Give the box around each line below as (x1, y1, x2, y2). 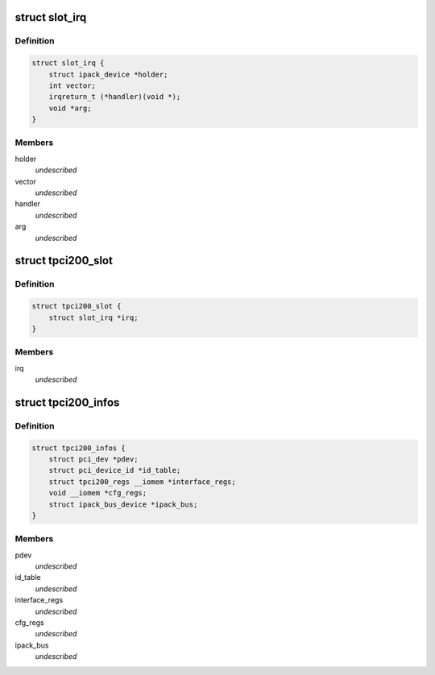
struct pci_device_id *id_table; (48, 466, 181, 475)
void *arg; (48, 103, 92, 113)
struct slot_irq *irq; (48, 313, 139, 322)
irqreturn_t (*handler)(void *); (48, 93, 181, 101)
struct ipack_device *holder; (48, 69, 168, 79)
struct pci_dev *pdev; (48, 455, 139, 464)
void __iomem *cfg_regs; (48, 488, 147, 498)
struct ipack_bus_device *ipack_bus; (48, 499, 198, 509)
